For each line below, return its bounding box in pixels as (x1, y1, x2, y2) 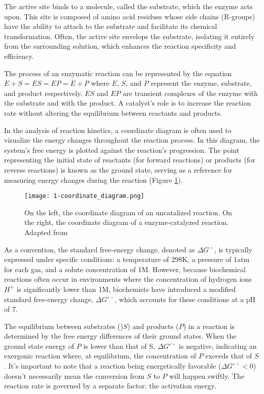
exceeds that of (205, 350, 252, 361)
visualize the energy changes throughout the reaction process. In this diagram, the (4, 135, 260, 145)
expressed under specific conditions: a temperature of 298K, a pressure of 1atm (4, 254, 250, 265)
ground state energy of (4, 340, 74, 351)
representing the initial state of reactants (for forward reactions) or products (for (4, 154, 255, 165)
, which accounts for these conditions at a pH (114, 293, 255, 304)
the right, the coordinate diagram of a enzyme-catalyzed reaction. (24, 217, 228, 227)
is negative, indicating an (179, 340, 257, 351)
